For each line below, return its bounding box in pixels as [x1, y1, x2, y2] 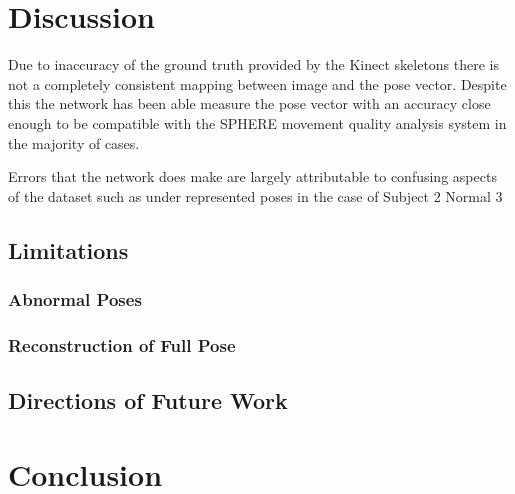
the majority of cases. [8, 132, 140, 153]
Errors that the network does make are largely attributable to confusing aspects [8, 166, 497, 187]
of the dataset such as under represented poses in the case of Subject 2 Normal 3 [8, 185, 503, 206]
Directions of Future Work [8, 385, 288, 416]
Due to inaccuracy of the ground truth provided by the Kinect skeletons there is [8, 54, 500, 75]
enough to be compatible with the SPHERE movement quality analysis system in [8, 112, 507, 133]
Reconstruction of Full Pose [8, 332, 236, 357]
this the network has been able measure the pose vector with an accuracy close [8, 93, 491, 114]
